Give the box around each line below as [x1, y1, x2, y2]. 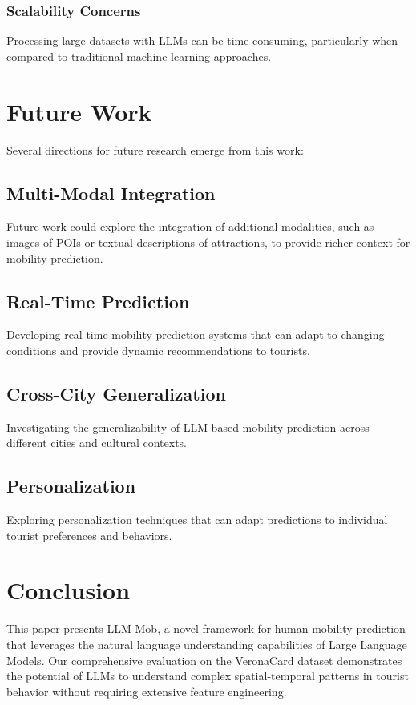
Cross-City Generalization [6, 381, 226, 405]
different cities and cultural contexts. [6, 434, 188, 451]
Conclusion [6, 574, 131, 606]
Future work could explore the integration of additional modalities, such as [6, 218, 374, 235]
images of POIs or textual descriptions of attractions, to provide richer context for [6, 233, 410, 250]
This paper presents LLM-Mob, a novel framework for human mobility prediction [6, 620, 406, 637]
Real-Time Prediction [6, 288, 190, 313]
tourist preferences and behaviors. [6, 526, 172, 543]
